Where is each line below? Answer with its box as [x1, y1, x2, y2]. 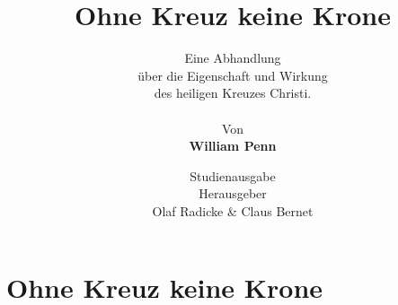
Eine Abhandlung [184, 48, 281, 67]
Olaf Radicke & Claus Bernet [152, 201, 314, 220]
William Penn [189, 136, 277, 155]
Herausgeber [199, 184, 267, 203]
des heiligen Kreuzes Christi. [154, 83, 312, 102]
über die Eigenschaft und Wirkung [137, 65, 328, 84]
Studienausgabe [190, 166, 276, 185]
